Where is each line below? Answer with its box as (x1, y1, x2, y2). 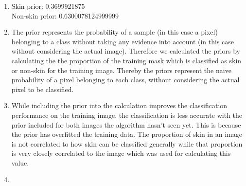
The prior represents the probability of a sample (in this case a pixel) (11, 27, 218, 37)
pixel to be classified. (11, 84, 74, 94)
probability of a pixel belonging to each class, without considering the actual (11, 74, 240, 85)
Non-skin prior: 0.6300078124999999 (11, 10, 119, 20)
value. (11, 157, 29, 167)
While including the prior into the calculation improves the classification (11, 100, 228, 111)
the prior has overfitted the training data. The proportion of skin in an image (11, 129, 242, 139)
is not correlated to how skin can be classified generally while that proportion (11, 138, 243, 149)
